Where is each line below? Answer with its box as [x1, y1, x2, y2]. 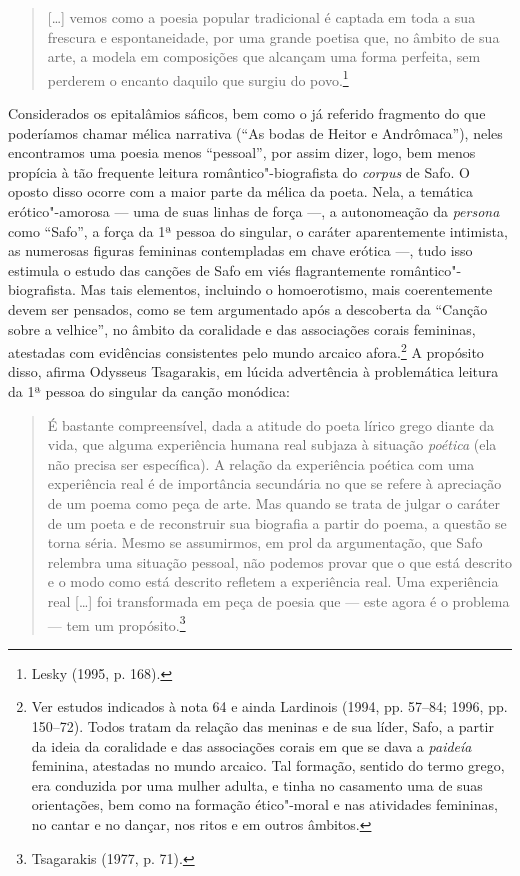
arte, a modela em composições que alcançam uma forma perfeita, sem [47, 46, 481, 67]
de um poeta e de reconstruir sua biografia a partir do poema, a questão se [47, 512, 507, 533]
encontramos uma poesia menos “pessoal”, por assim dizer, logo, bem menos [8, 142, 476, 163]
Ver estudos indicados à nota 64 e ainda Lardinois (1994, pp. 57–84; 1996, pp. [31, 696, 508, 717]
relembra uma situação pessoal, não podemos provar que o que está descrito [47, 551, 512, 572]
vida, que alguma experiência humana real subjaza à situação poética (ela [47, 434, 497, 455]
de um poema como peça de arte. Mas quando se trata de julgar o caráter [47, 492, 500, 513]
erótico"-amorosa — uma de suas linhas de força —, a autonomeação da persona [8, 201, 500, 221]
